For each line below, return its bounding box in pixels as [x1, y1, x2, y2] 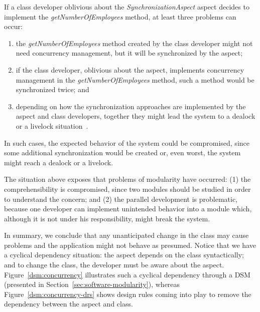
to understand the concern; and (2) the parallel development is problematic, [4, 193, 238, 204]
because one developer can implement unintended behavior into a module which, [4, 203, 252, 214]
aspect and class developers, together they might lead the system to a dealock [16, 111, 255, 121]
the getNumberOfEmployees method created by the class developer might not [16, 38, 253, 48]
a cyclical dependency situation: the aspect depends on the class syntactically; [4, 249, 244, 260]
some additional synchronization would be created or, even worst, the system [4, 147, 241, 158]
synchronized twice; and [16, 84, 89, 95]
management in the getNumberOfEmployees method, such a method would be [16, 74, 254, 85]
